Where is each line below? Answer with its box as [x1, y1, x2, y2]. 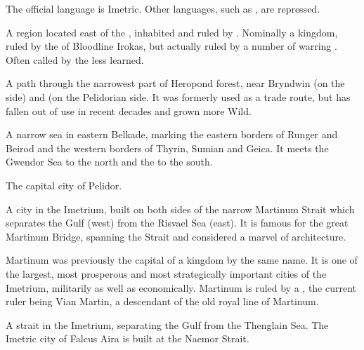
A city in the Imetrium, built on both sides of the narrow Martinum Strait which [6, 201, 355, 216]
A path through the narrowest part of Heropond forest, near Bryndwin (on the [6, 76, 345, 90]
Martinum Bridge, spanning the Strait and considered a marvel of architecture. [6, 229, 346, 243]
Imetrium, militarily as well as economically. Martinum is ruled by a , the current [6, 280, 357, 295]
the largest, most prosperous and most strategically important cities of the [6, 266, 327, 281]
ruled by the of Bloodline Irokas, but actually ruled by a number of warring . [6, 39, 337, 53]
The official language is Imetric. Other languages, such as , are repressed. [6, 1, 320, 15]
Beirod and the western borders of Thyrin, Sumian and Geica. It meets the [6, 140, 329, 155]
